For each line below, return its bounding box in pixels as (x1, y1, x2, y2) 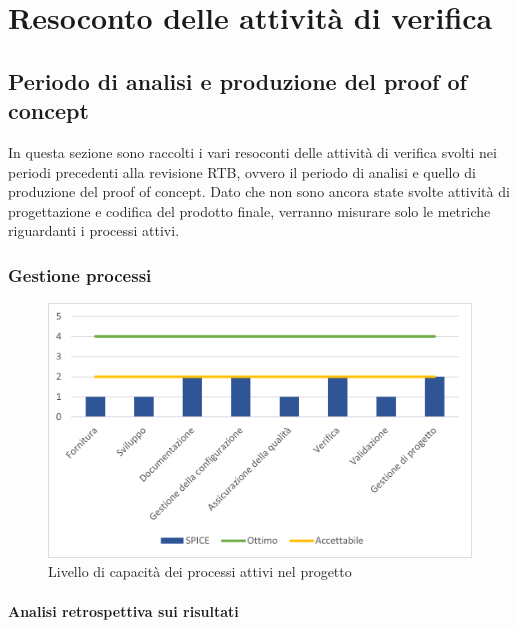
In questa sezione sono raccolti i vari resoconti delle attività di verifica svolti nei (8, 141, 497, 162)
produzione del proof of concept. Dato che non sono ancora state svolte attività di (8, 181, 510, 202)
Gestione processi (8, 262, 152, 287)
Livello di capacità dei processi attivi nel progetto (48, 561, 352, 582)
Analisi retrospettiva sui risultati (8, 600, 239, 621)
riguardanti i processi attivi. (8, 220, 180, 241)
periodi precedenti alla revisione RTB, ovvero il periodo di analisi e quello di (8, 161, 476, 182)
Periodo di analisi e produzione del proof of (8, 65, 467, 96)
